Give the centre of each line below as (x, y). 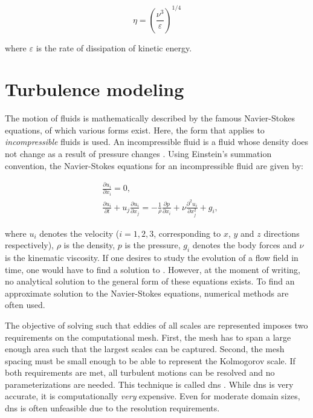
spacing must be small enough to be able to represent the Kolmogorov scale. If (150, 360)
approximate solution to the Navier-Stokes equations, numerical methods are (147, 293)
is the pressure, (153, 245)
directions (282, 233)
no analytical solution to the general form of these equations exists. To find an (150, 281)
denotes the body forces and (244, 245)
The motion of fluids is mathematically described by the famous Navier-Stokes (150, 118)
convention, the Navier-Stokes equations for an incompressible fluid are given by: (154, 165)
